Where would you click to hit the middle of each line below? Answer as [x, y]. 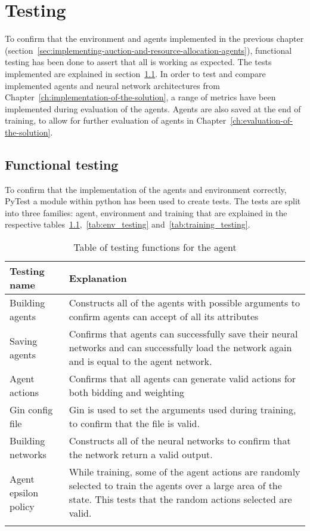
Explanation [98, 278]
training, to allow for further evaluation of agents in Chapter [116, 120]
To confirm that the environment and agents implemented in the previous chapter [154, 39]
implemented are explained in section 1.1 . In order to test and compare [135, 73]
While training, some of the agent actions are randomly [185, 472]
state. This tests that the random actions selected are [180, 499]
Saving [24, 340]
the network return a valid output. [141, 455]
